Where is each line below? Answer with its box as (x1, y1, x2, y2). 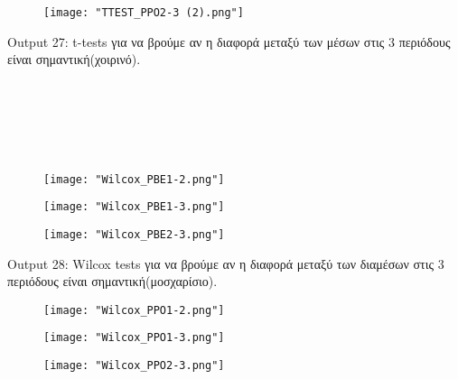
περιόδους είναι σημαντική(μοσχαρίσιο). (7, 272, 218, 291)
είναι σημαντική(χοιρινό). (7, 50, 141, 69)
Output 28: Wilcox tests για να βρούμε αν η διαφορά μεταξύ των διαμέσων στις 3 (7, 254, 444, 273)
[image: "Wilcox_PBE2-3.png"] (43, 227, 225, 241)
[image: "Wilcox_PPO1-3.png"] (43, 331, 225, 345)
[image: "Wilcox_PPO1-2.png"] (43, 303, 225, 317)
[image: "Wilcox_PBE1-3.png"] (43, 200, 225, 214)
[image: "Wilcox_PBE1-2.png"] (43, 172, 225, 186)
